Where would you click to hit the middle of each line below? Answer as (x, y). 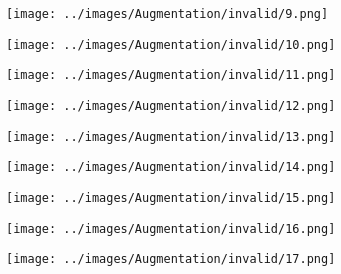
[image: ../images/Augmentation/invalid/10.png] (171, 44)
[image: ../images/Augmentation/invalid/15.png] (171, 197)
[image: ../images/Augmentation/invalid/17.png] (171, 259)
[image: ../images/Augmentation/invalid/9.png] (167, 14)
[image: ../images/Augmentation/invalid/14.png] (171, 167)
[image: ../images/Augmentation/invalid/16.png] (171, 228)
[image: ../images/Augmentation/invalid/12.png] (171, 105)
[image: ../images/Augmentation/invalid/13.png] (171, 136)
